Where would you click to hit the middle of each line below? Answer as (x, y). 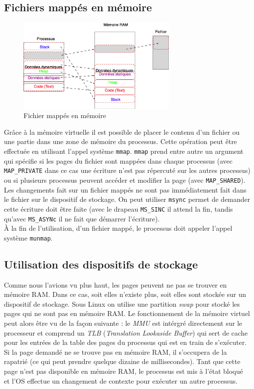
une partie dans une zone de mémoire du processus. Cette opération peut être (121, 141)
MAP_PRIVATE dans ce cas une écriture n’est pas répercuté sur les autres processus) (127, 170)
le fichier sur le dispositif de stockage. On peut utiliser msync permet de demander (127, 199)
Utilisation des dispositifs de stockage (101, 264)
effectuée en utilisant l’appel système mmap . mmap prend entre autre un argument (124, 151)
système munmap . (28, 237)
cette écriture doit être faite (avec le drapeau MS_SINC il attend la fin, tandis (118, 208)
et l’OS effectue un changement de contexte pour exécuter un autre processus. (121, 380)
